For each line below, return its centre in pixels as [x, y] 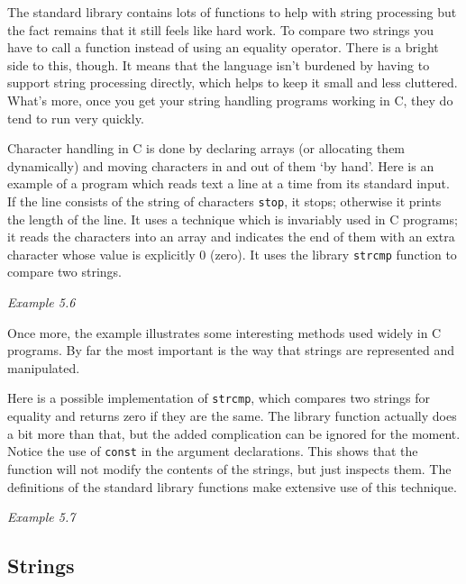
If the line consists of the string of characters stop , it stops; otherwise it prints [224, 201]
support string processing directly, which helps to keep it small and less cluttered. [233, 82]
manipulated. [44, 367]
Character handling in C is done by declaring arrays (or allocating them [206, 148]
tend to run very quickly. [76, 118]
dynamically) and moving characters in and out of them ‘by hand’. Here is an [221, 165]
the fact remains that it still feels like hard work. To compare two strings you [221, 29]
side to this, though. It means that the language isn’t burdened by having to [219, 64]
